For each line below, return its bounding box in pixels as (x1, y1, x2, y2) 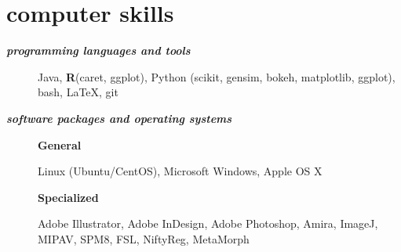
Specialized (38, 189, 99, 205)
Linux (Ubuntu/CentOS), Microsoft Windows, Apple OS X (38, 163, 323, 179)
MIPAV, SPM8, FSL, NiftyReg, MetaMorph (38, 230, 250, 247)
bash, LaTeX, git (38, 84, 118, 100)
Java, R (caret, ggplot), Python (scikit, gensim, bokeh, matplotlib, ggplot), (38, 68, 396, 85)
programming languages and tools (6, 42, 191, 59)
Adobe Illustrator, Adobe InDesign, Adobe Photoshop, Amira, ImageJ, (38, 215, 378, 232)
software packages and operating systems (6, 110, 232, 126)
